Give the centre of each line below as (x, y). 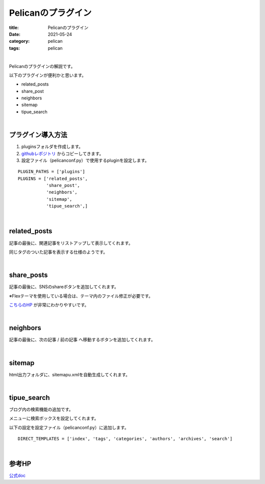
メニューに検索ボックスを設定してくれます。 (54, 419)
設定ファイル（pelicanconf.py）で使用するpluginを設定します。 (85, 160)
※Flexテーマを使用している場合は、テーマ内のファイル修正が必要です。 (81, 296)
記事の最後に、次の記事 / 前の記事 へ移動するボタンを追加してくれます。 (82, 340)
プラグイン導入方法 (38, 135)
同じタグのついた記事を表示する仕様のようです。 (58, 252)
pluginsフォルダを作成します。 (52, 147)
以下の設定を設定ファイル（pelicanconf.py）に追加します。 (69, 427)
